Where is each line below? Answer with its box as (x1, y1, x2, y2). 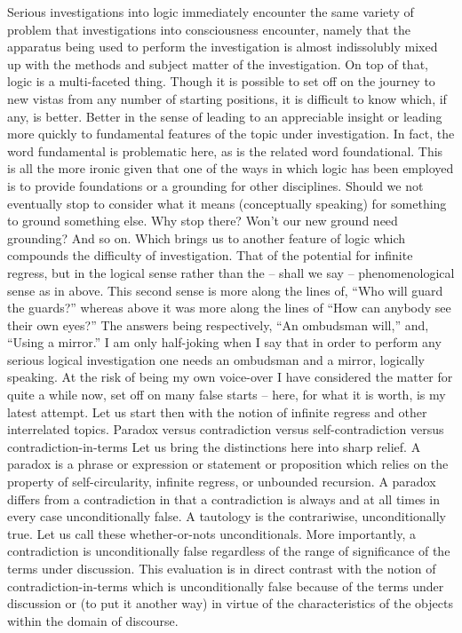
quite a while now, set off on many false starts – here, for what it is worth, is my (7, 385, 446, 404)
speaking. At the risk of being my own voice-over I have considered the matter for (7, 368, 453, 386)
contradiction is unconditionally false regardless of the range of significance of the (7, 542, 450, 560)
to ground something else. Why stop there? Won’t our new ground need (7, 211, 398, 230)
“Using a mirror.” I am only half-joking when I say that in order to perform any (7, 333, 442, 352)
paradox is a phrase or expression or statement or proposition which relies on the (7, 455, 449, 473)
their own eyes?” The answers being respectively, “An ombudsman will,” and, (7, 315, 429, 334)
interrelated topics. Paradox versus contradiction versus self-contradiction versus (7, 420, 444, 439)
